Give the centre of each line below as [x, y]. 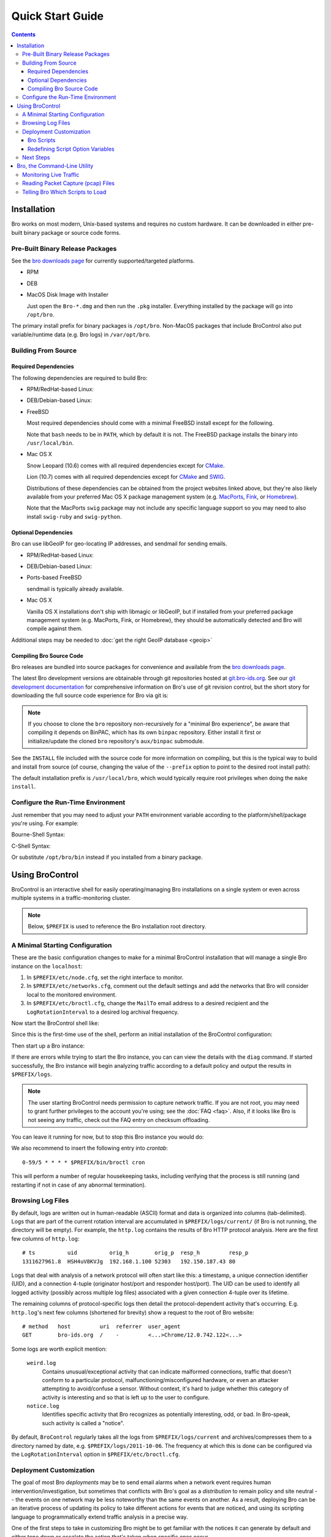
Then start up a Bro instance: [48, 1046]
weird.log [41, 1363]
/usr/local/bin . [50, 443]
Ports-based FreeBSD [54, 577]
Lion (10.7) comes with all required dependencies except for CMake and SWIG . [126, 477]
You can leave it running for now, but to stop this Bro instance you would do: [108, 1137]
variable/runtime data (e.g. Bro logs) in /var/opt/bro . [81, 334]
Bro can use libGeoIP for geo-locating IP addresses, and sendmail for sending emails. [119, 543]
